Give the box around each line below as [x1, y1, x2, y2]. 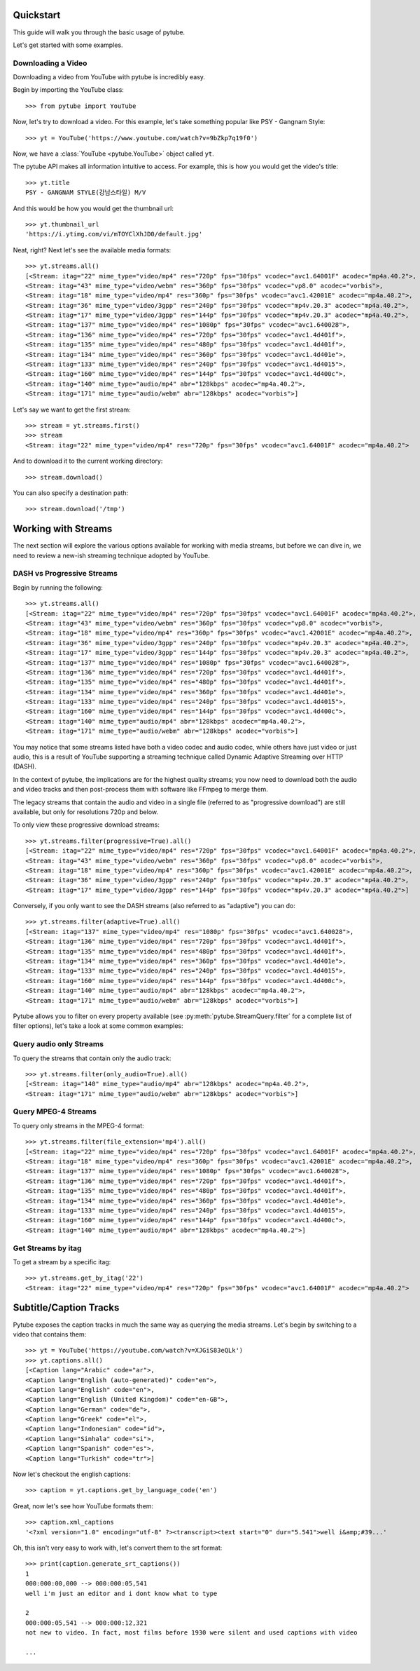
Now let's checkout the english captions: [13, 1470, 131, 1479]
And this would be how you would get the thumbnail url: [13, 204, 174, 212]
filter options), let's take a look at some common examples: [13, 1022, 183, 1030]
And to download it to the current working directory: [13, 456, 163, 466]
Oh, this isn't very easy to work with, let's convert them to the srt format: [13, 1543, 223, 1552]
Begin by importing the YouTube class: [13, 86, 124, 94]
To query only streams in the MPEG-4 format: [13, 1121, 145, 1130]
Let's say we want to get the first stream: [13, 405, 131, 414]
